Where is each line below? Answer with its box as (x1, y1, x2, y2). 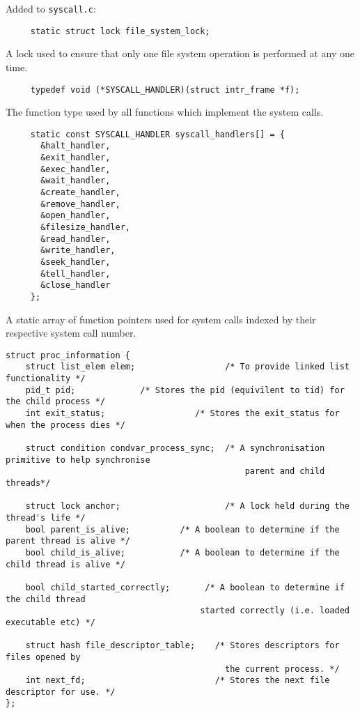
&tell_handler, (40, 268, 111, 279)
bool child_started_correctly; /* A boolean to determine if (25, 582, 345, 592)
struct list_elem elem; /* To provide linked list (25, 362, 350, 372)
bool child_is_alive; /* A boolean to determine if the (25, 547, 340, 558)
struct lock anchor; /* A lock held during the (25, 501, 350, 512)
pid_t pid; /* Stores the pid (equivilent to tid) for (25, 385, 345, 395)
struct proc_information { (6, 350, 130, 360)
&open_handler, (40, 210, 111, 221)
